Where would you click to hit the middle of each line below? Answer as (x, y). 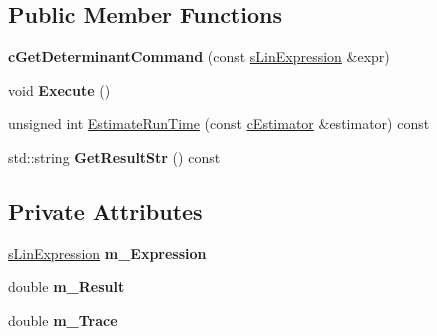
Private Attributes (105, 210)
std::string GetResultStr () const (114, 156)
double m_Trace (63, 319)
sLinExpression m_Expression (107, 252)
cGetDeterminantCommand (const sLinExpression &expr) (199, 56)
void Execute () (59, 89)
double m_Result (66, 286)
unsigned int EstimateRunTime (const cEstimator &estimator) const (219, 123)
